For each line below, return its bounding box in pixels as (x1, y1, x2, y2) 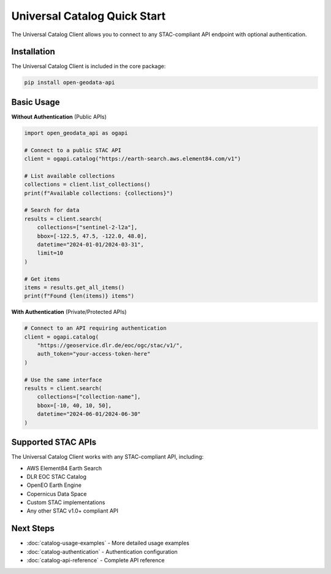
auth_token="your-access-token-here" (37, 350, 151, 358)
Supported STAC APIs (11, 437, 97, 448)
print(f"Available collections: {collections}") (24, 189, 173, 196)
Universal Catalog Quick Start (11, 9, 166, 23)
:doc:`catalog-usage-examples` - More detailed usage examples (26, 540, 189, 547)
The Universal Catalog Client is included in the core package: (11, 63, 166, 70)
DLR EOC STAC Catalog (26, 473, 87, 480)
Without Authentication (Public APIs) (11, 113, 107, 120)
